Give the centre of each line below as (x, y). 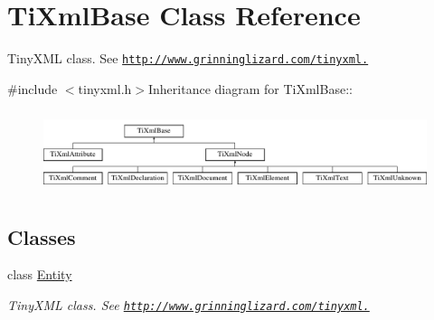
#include (33, 88)
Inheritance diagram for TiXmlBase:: (250, 88)
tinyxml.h (105, 88)
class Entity (40, 274)
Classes (42, 236)
